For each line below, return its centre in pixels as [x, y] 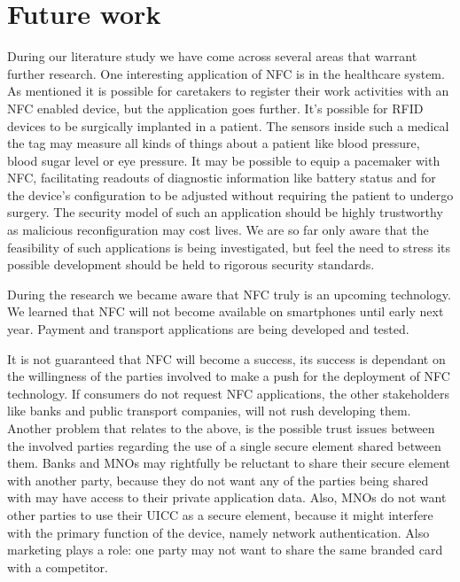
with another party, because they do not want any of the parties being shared [218, 480]
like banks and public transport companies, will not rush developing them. [209, 411]
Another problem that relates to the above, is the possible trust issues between [221, 428]
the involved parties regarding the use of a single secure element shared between [224, 445]
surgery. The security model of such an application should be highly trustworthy [225, 212]
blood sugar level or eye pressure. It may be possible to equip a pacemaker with [224, 160]
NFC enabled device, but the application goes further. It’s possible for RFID [215, 108]
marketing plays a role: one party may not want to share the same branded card [225, 550]
